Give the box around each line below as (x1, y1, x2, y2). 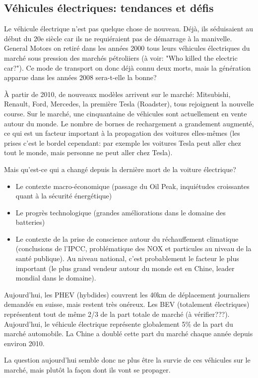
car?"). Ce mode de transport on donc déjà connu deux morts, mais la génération (4, 62, 251, 73)
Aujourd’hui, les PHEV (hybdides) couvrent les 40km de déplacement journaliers (4, 289, 250, 299)
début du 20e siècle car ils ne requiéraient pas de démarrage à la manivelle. (4, 33, 232, 43)
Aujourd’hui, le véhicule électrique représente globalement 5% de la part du (4, 318, 233, 329)
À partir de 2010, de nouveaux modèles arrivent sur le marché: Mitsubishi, (4, 89, 231, 99)
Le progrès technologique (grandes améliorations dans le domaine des (15, 207, 226, 217)
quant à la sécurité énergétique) (15, 190, 112, 201)
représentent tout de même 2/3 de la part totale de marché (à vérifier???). (4, 309, 230, 319)
